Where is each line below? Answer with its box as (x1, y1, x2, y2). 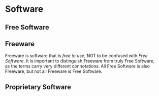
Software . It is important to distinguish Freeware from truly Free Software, (5, 58, 155, 64)
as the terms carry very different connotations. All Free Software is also (5, 63, 150, 69)
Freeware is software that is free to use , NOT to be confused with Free (5, 53, 148, 59)
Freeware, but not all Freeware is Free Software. (5, 68, 102, 74)
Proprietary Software (5, 83, 71, 91)
